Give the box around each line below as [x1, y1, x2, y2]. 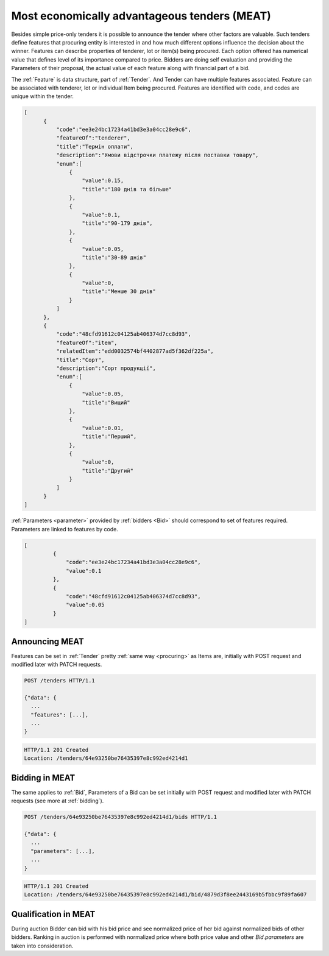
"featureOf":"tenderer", [55, 135, 130, 141]
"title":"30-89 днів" [82, 253, 146, 261]
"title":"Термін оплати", [55, 143, 134, 150]
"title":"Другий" [82, 467, 134, 474]
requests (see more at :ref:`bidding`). [11, 797, 104, 804]
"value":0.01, [82, 424, 124, 431]
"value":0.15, [82, 177, 124, 184]
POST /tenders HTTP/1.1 [24, 677, 96, 684]
